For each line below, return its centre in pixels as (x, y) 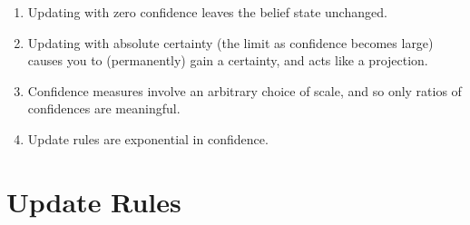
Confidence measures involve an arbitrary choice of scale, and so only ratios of (245, 90)
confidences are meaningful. (104, 108)
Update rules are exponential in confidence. (148, 138)
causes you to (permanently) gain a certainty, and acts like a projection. (228, 60)
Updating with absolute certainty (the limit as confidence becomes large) (230, 42)
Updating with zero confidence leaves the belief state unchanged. (207, 12)
